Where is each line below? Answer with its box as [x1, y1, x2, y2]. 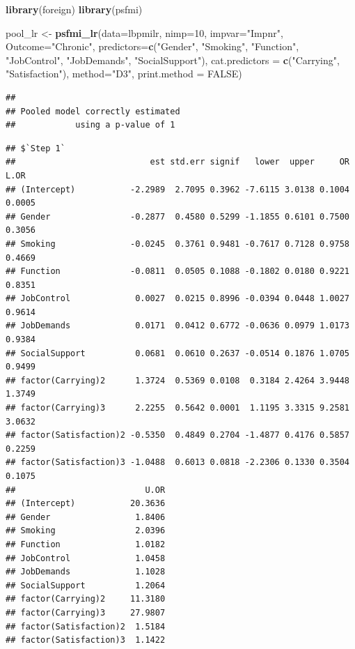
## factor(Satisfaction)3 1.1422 [6, 635, 166, 646]
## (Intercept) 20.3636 [6, 498, 166, 509]
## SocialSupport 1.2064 [6, 580, 166, 590]
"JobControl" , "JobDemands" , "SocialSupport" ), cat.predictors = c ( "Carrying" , [6, 52, 340, 67]
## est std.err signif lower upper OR [6, 157, 349, 167]
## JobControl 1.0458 [6, 553, 166, 563]
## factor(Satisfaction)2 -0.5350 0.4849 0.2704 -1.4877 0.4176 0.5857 [6, 430, 349, 441]
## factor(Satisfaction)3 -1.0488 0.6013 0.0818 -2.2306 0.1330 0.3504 [6, 457, 349, 468]
